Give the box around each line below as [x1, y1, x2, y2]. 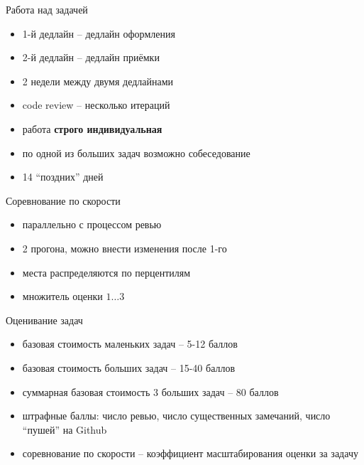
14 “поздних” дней [22, 169, 104, 184]
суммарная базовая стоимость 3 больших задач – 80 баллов [22, 384, 279, 399]
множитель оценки [22, 289, 103, 304]
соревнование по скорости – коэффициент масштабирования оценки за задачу [22, 446, 358, 461]
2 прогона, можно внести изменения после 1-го [22, 240, 227, 255]
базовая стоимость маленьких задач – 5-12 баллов [22, 336, 238, 351]
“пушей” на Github [22, 422, 107, 437]
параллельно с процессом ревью [22, 217, 162, 232]
